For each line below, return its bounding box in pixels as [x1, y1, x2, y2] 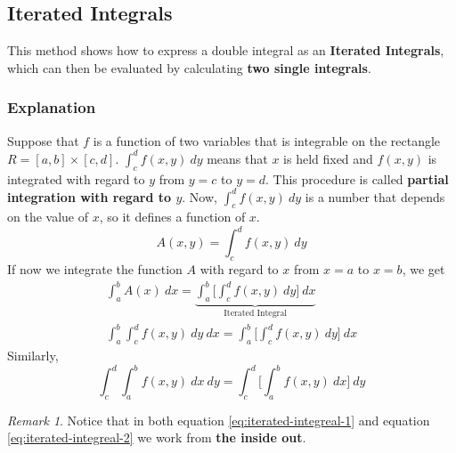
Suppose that [7, 131, 79, 150]
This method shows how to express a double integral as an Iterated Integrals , [7, 41, 444, 60]
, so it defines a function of [99, 207, 246, 226]
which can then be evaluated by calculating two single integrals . [7, 58, 371, 77]
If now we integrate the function [7, 260, 183, 279]
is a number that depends [305, 187, 445, 206]
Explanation [7, 96, 96, 118]
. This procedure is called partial [265, 169, 449, 188]
